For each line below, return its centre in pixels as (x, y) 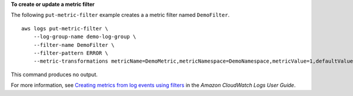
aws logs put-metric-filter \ (65, 28)
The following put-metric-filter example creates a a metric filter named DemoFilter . (120, 15)
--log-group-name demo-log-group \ (85, 37)
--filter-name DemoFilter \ (74, 45)
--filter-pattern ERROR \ (71, 53)
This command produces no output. (54, 74)
